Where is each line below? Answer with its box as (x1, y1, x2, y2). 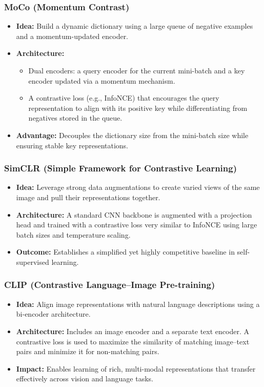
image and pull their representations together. (16, 191, 160, 202)
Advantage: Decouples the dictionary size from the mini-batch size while (16, 129, 249, 140)
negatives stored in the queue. (28, 112, 123, 123)
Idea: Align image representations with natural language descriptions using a (16, 298, 260, 309)
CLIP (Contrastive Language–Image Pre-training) (4, 278, 215, 291)
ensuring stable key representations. (16, 140, 128, 150)
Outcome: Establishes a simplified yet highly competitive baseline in (16, 246, 235, 257)
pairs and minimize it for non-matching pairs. (16, 346, 159, 357)
